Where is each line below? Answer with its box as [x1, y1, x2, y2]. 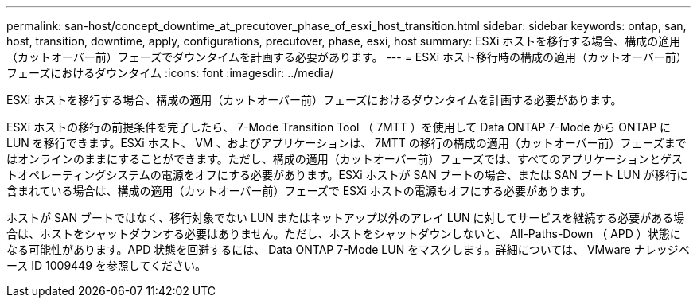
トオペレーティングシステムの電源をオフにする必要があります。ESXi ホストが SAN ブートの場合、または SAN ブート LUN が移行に [6, 168, 688, 181]
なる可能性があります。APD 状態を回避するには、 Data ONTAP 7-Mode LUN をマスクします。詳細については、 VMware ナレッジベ [6, 243, 690, 256]
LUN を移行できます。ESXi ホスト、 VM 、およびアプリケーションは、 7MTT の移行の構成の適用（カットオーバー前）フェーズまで [6, 136, 687, 150]
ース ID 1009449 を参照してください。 [6, 259, 206, 272]
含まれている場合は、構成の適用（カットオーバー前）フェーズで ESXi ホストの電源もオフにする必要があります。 [6, 184, 592, 197]
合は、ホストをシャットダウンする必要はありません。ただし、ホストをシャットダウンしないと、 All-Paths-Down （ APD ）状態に [6, 227, 681, 240]
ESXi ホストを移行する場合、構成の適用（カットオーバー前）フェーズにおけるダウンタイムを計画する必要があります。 [6, 93, 622, 107]
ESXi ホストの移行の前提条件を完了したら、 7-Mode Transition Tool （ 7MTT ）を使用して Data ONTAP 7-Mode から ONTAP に [6, 120, 671, 134]
